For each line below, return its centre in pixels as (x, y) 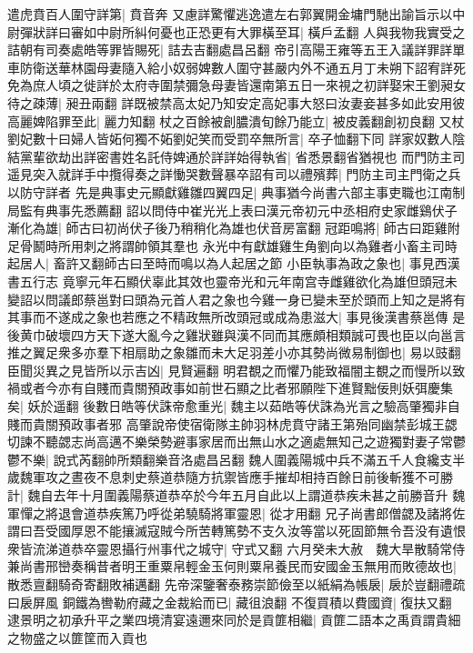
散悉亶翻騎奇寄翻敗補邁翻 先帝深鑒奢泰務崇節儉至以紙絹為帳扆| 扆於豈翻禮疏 (236, 584)
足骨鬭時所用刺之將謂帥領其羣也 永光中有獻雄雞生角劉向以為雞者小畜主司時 (232, 245)
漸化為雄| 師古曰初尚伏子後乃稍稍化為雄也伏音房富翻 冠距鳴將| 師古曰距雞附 (234, 228)
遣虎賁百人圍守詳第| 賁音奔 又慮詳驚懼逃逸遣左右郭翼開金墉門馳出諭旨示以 (230, 14)
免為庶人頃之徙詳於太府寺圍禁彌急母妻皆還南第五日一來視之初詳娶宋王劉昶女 (236, 85)
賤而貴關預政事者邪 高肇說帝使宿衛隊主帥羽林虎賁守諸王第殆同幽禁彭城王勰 (232, 423)
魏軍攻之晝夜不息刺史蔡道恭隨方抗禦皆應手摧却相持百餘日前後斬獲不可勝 (236, 477)
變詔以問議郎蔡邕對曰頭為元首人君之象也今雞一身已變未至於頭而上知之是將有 (236, 299)
